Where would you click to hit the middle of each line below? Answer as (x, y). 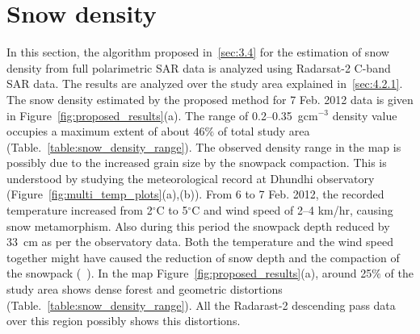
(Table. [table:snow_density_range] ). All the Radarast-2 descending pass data (201, 305)
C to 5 (172, 210)
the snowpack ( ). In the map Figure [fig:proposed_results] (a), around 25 (189, 273)
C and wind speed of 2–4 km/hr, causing (292, 210)
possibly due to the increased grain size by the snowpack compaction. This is (197, 163)
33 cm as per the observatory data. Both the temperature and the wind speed (200, 242)
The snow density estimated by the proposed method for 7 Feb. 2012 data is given (210, 99)
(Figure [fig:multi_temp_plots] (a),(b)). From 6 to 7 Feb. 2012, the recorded (195, 194)
